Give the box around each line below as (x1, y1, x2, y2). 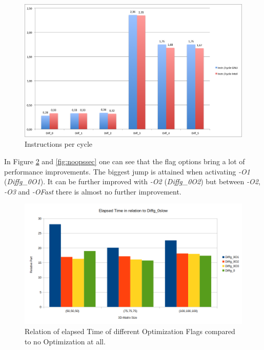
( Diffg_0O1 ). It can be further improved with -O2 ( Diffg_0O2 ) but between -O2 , (4, 176, 260, 187)
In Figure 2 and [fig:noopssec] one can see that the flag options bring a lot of (4, 155, 245, 166)
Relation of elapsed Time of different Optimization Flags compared (25, 326, 235, 337)
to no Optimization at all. (25, 336, 106, 346)
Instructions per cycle (25, 139, 93, 149)
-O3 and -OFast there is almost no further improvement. (4, 186, 181, 197)
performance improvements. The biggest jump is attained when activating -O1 (4, 166, 250, 177)
